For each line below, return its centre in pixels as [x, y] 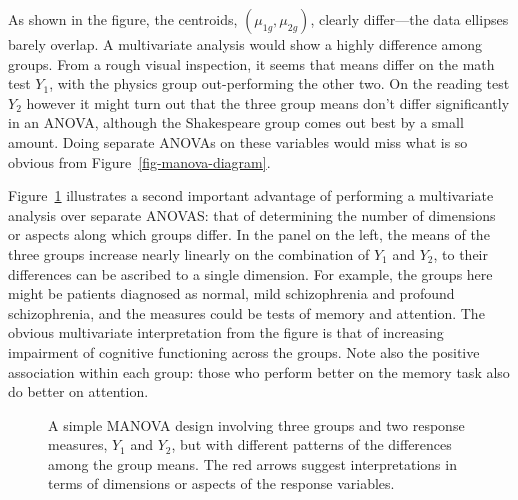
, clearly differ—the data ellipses [409, 19]
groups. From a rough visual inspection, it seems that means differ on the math [251, 63]
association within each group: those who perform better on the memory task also [259, 371]
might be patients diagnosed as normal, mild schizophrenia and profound [231, 293]
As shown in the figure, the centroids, [123, 19]
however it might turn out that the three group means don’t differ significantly [268, 102]
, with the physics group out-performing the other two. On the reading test [279, 83]
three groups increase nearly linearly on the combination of [189, 253]
